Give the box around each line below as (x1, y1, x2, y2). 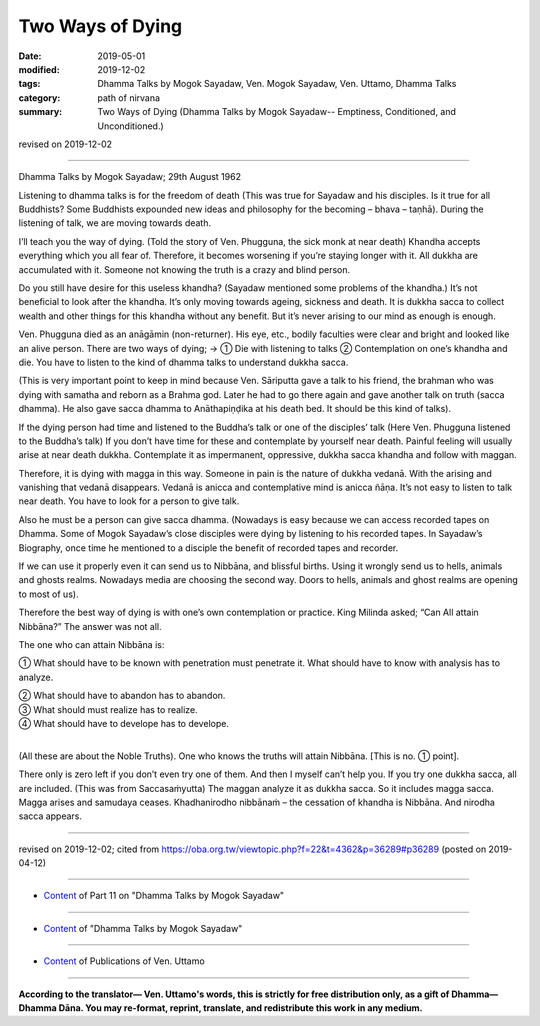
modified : (18, 63, 60, 75)
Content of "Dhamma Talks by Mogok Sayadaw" (43, 922, 243, 934)
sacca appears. (18, 810, 83, 822)
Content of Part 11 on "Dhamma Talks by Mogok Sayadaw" (43, 890, 285, 902)
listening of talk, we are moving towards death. (18, 217, 212, 229)
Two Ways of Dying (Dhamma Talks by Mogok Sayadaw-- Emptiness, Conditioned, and (97, 106, 457, 118)
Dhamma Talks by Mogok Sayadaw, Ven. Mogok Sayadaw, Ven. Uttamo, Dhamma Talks (97, 78, 457, 90)
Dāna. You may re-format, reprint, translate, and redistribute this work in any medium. (58, 1002, 424, 1014)
